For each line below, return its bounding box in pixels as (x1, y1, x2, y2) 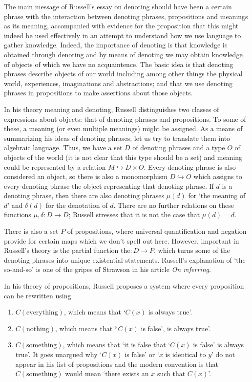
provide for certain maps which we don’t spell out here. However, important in (4, 235, 239, 246)
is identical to (165, 349, 206, 359)
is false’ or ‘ (125, 349, 159, 359)
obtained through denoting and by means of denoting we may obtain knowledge (4, 49, 243, 59)
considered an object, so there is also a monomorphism (4, 171, 168, 181)
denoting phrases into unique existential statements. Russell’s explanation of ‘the (4, 254, 246, 265)
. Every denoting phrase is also (144, 161, 236, 172)
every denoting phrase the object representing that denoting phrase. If (4, 180, 214, 191)
